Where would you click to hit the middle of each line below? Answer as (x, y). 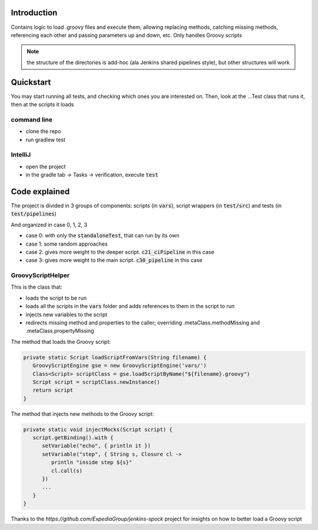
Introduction (34, 13)
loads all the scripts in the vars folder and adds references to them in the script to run (130, 306)
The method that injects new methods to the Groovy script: (82, 414)
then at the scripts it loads (42, 104)
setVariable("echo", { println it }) (97, 446)
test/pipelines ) (34, 214)
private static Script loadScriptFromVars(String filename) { (115, 357)
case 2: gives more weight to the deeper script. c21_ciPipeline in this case (120, 252)
